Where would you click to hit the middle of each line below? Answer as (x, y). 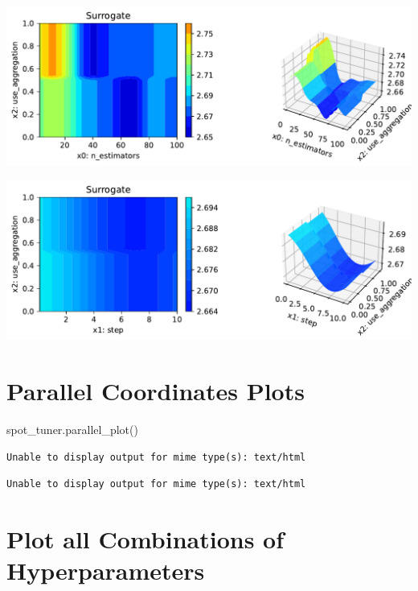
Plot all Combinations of (145, 539)
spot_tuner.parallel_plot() (72, 430)
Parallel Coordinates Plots (156, 391)
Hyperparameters (106, 570)
